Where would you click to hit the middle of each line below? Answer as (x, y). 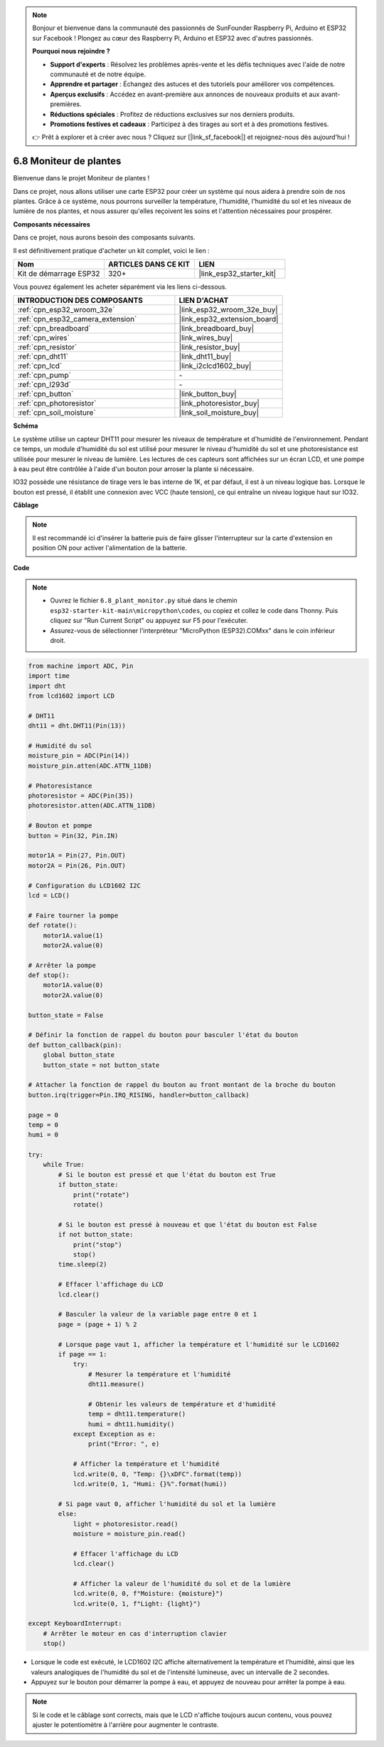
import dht (47, 686)
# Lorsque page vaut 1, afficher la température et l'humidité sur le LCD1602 (199, 1344)
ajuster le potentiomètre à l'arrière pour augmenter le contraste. (126, 1725)
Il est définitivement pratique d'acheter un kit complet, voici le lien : (111, 250)
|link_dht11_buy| (205, 356)
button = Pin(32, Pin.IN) (73, 835)
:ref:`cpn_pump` (44, 376)
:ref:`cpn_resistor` (47, 347)
